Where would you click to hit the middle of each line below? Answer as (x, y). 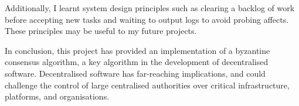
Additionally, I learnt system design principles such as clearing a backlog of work (150, 8)
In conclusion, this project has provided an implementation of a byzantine (137, 50)
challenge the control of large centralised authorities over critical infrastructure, (147, 85)
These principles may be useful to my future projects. (101, 31)
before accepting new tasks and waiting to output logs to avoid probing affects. (147, 19)
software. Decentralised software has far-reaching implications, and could (135, 73)
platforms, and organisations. (57, 96)
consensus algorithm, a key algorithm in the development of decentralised (137, 62)
